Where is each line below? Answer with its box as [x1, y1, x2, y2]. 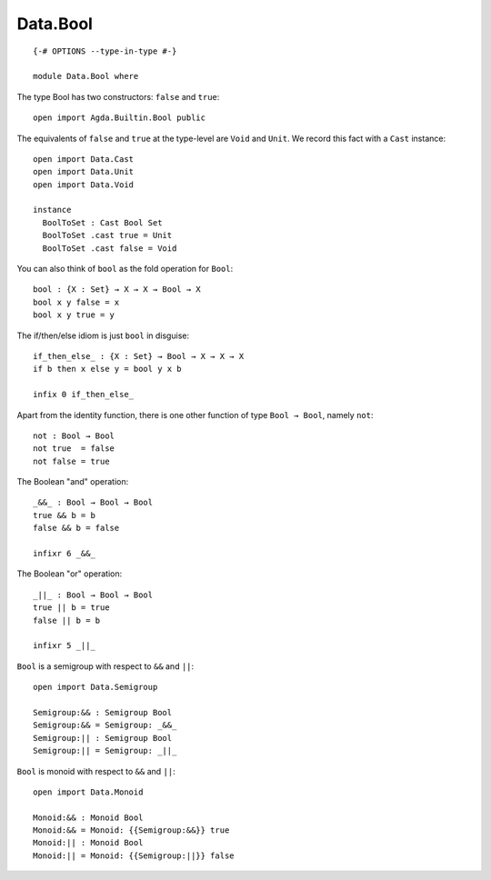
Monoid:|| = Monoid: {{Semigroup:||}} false [33, 850, 235, 861]
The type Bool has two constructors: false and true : [16, 91, 220, 102]
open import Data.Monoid [33, 786, 144, 797]
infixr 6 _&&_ [33, 548, 95, 559]
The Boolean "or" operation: [16, 568, 123, 579]
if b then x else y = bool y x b [33, 364, 182, 375]
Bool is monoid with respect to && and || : [16, 765, 176, 776]
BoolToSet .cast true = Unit [42, 230, 173, 241]
